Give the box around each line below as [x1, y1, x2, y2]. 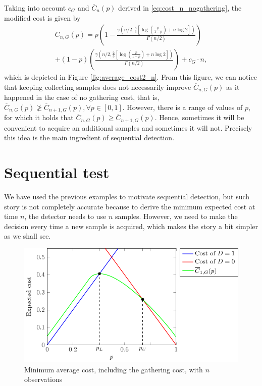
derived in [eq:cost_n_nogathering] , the [118, 3, 242, 13]
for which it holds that [4, 112, 74, 123]
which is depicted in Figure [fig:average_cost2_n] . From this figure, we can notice [4, 72, 257, 82]
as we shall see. [4, 231, 51, 241]
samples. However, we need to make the [115, 211, 238, 222]
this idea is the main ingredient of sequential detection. [4, 132, 175, 143]
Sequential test [4, 162, 110, 183]
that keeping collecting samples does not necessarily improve [4, 81, 191, 92]
